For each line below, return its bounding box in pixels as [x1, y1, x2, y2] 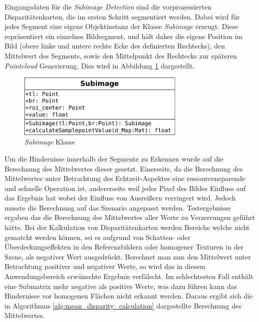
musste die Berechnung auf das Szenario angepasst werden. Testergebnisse [4, 202, 231, 212]
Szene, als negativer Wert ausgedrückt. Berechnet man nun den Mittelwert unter [4, 251, 251, 261]
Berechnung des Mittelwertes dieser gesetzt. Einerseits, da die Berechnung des [4, 163, 243, 173]
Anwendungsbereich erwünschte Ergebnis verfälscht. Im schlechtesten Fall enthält [4, 271, 254, 281]
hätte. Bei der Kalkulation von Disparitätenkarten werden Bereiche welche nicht [4, 222, 250, 232]
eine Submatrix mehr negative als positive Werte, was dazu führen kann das [4, 280, 237, 291]
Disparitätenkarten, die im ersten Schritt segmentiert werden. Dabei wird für [4, 11, 240, 21]
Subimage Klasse [24, 136, 75, 147]
